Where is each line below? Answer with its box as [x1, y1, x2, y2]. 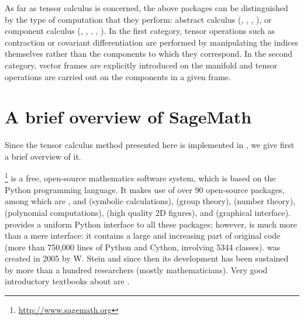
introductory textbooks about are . [5, 275, 130, 287]
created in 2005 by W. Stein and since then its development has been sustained [5, 252, 289, 264]
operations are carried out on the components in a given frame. [5, 70, 231, 82]
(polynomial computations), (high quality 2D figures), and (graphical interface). [5, 206, 291, 218]
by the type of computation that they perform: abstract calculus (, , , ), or [5, 13, 272, 25]
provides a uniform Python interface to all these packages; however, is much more [5, 218, 297, 230]
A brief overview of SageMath [5, 105, 252, 129]
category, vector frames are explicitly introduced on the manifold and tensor [5, 59, 278, 71]
